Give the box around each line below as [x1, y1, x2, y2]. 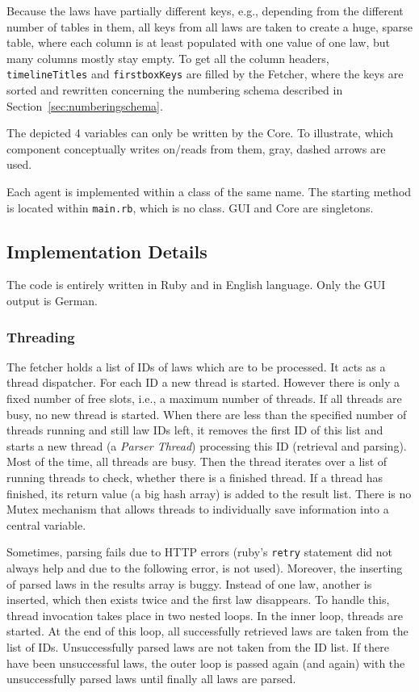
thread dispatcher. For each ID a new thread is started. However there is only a [6, 374, 400, 391]
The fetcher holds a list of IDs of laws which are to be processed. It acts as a [6, 358, 386, 375]
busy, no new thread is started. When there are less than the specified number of [6, 405, 407, 422]
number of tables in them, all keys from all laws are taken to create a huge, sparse [6, 18, 413, 35]
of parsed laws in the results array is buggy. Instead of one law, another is [6, 575, 372, 592]
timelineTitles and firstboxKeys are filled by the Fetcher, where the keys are [6, 65, 404, 82]
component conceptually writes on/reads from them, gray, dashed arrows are [6, 140, 386, 157]
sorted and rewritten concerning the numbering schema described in [6, 82, 343, 99]
